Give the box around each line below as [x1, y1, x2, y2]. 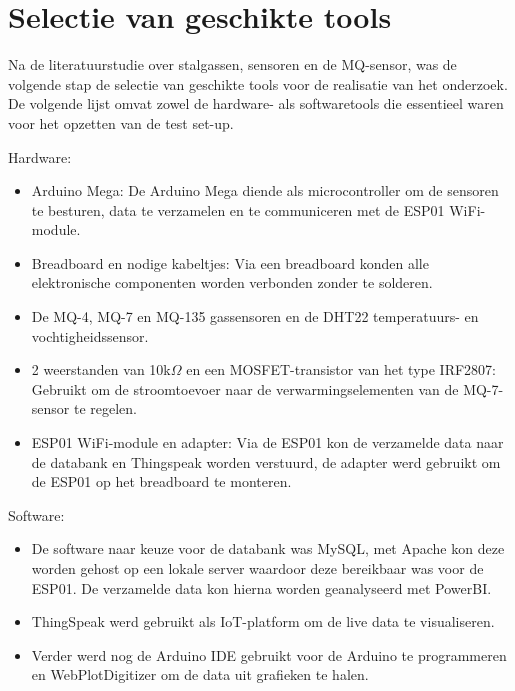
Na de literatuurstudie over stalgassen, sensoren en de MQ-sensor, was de [8, 54, 457, 75]
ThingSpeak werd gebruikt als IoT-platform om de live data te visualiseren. [31, 611, 495, 632]
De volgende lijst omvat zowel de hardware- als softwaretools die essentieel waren [8, 93, 504, 114]
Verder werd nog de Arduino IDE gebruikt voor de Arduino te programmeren [31, 644, 507, 665]
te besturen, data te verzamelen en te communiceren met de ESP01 [31, 199, 445, 220]
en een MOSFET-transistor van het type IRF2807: [186, 359, 496, 380]
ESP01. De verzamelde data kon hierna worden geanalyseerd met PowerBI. [31, 577, 492, 598]
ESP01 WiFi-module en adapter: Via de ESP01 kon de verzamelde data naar [31, 432, 504, 453]
